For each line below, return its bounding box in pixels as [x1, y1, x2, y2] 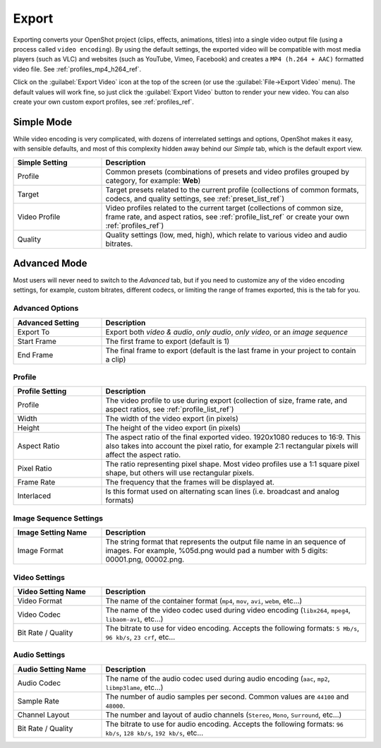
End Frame [17, 350, 54, 360]
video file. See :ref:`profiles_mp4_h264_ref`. [13, 64, 142, 73]
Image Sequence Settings [13, 513, 104, 523]
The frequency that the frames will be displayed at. [105, 477, 275, 487]
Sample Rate [17, 696, 60, 706]
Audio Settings [13, 650, 66, 660]
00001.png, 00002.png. [105, 554, 185, 564]
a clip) [105, 354, 126, 364]
